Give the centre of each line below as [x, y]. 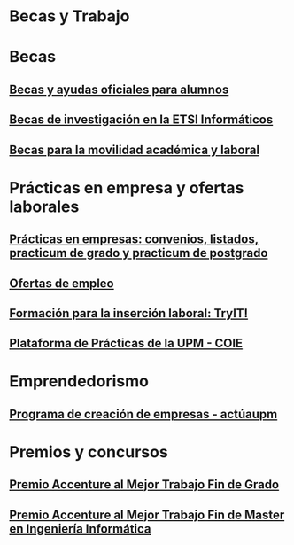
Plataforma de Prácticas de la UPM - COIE [126, 343]
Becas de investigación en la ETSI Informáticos [141, 120]
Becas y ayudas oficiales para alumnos [119, 89]
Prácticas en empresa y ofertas [127, 187]
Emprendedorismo [79, 381]
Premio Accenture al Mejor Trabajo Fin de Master [147, 514]
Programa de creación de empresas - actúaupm [143, 414]
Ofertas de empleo [62, 283]
